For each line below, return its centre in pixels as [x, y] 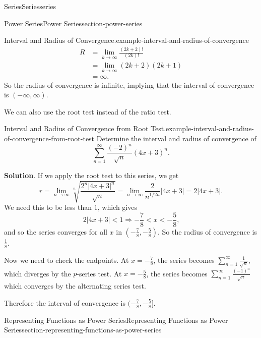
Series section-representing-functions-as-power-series [83, 330]
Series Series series [30, 6]
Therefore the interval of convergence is [65, 302]
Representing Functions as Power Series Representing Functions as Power [116, 320]
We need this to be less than [48, 207]
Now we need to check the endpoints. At [67, 260]
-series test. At [99, 273]
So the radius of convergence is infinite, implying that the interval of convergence [129, 84]
